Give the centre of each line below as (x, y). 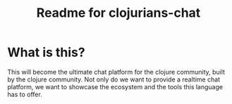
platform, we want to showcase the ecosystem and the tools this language (115, 86)
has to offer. (25, 94)
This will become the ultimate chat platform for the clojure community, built (116, 72)
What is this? (47, 52)
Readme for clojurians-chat (118, 13)
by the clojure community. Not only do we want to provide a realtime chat (114, 79)
